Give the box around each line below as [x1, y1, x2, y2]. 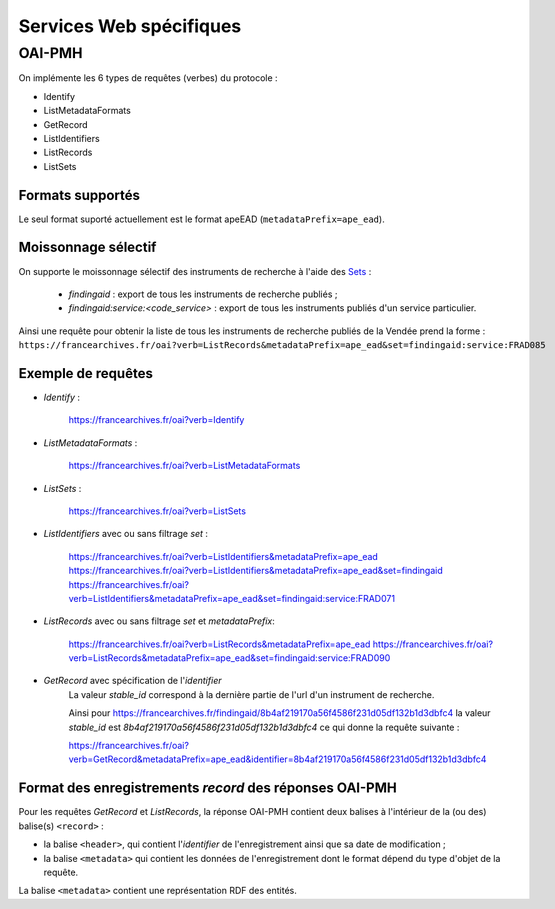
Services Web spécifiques [18, 15, 242, 37]
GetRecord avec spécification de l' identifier [43, 675, 222, 687]
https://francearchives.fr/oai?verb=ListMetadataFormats [68, 460, 301, 472]
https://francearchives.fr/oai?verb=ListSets [68, 505, 247, 517]
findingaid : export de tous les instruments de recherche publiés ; [68, 288, 338, 300]
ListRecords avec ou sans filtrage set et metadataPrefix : [43, 615, 275, 627]
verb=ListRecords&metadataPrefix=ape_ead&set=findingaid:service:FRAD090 [68, 652, 391, 664]
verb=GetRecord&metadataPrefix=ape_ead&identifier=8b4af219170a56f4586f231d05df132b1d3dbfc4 [68, 753, 487, 765]
